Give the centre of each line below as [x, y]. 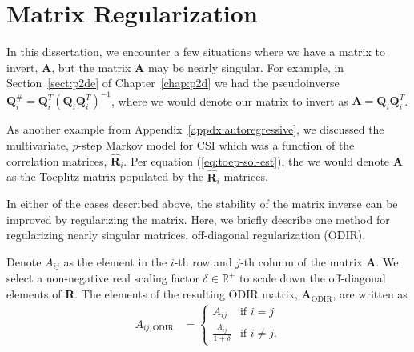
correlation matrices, [57, 160]
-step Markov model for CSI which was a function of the [216, 145]
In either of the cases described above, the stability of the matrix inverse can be [202, 204]
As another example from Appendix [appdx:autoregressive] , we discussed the [195, 129]
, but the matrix [91, 67]
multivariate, [38, 145]
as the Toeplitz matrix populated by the [105, 176]
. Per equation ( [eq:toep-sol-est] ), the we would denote [257, 160]
